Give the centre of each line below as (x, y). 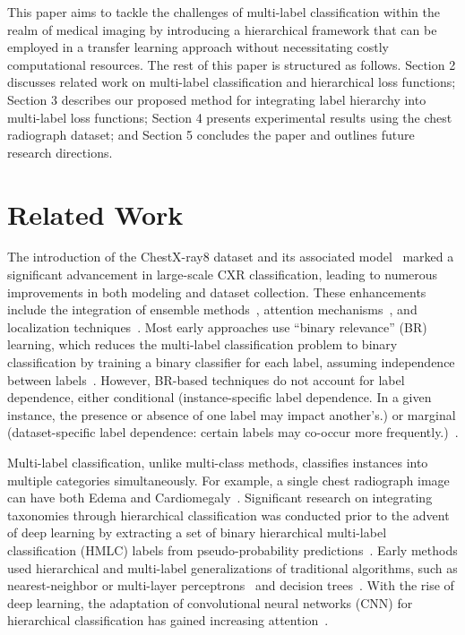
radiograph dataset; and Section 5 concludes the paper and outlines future (211, 135)
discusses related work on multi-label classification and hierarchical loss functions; (232, 82)
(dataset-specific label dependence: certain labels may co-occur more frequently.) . (233, 432)
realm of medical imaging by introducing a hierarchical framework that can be (222, 29)
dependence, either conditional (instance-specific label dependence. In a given (220, 397)
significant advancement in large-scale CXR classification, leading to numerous (223, 275)
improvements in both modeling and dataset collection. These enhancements (217, 292)
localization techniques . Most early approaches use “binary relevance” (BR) (217, 326)
